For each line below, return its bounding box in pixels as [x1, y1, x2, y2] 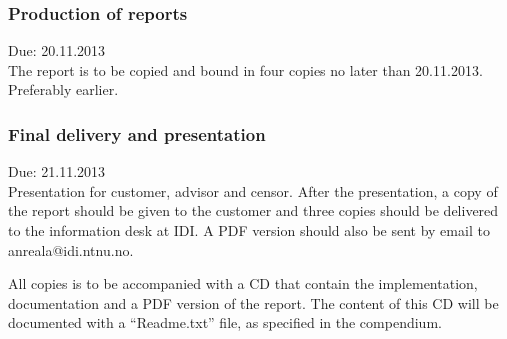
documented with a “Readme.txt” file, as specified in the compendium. [8, 312, 442, 333]
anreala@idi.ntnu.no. [8, 239, 134, 260]
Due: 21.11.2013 [8, 161, 106, 182]
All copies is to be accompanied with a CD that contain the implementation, [8, 273, 478, 294]
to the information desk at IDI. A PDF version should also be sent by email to [8, 220, 490, 240]
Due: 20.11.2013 [8, 40, 106, 61]
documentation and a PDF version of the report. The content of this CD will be [8, 292, 499, 313]
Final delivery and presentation [8, 121, 266, 146]
